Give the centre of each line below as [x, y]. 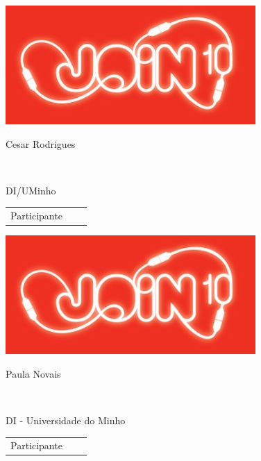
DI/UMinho [31, 190]
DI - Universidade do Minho [66, 420]
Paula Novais [33, 373]
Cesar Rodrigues [41, 143]
